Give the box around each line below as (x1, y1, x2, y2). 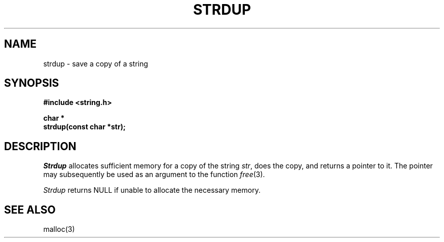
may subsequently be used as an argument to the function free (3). (43, 170, 265, 179)
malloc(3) (43, 225, 75, 234)
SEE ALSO (4, 203, 56, 216)
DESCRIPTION (4, 140, 77, 153)
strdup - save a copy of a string (43, 59, 149, 68)
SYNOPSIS (4, 77, 59, 90)
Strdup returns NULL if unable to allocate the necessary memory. (43, 186, 261, 195)
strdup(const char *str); (43, 122, 126, 131)
